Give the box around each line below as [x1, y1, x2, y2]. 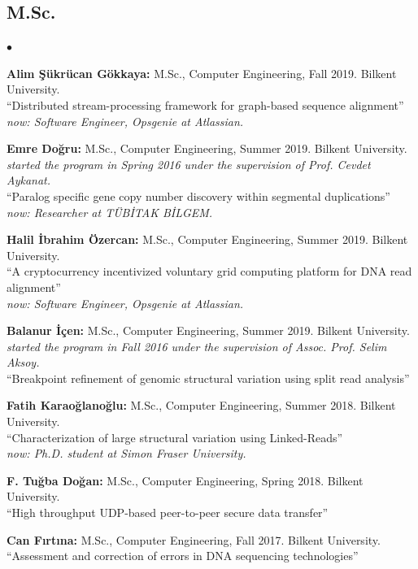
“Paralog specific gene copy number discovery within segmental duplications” [7, 187, 390, 204]
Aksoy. [7, 354, 40, 371]
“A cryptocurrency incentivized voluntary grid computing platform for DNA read [7, 263, 412, 280]
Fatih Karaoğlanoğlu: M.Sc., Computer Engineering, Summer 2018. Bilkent [7, 397, 396, 414]
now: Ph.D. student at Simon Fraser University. [7, 445, 246, 462]
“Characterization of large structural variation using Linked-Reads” [7, 428, 343, 445]
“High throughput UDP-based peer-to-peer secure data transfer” [7, 504, 329, 521]
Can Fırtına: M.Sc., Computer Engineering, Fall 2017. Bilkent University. [7, 531, 381, 548]
